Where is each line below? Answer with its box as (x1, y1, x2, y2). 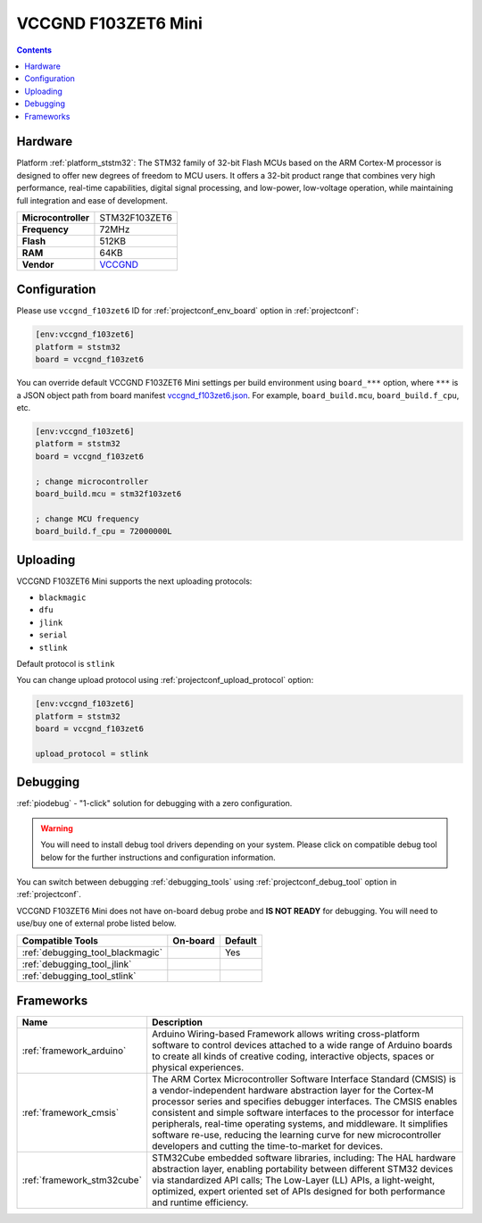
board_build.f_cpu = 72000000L (35, 527, 173, 537)
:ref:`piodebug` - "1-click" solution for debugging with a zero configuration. (16, 798, 293, 809)
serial (38, 630, 68, 640)
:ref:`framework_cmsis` (21, 1107, 120, 1119)
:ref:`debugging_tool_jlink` (21, 958, 132, 970)
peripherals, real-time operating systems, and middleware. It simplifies (152, 1118, 448, 1130)
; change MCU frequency (35, 513, 140, 524)
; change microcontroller (35, 476, 149, 487)
